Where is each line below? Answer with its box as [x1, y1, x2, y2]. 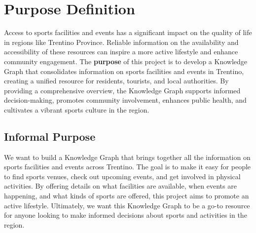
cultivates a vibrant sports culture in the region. [4, 104, 149, 115]
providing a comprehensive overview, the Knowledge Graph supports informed [4, 85, 241, 95]
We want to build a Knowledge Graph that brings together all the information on [4, 152, 251, 162]
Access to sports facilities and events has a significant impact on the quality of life [4, 27, 252, 38]
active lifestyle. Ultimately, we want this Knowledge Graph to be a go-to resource [4, 200, 250, 210]
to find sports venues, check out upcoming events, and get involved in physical [4, 171, 241, 181]
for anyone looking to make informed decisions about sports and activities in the [4, 210, 247, 220]
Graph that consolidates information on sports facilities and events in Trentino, [4, 66, 244, 76]
